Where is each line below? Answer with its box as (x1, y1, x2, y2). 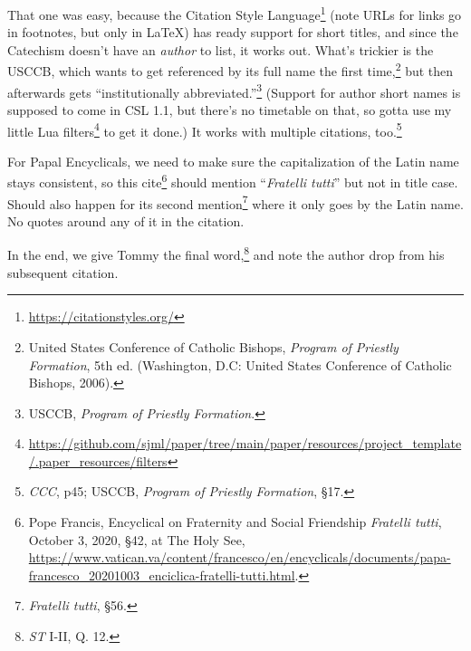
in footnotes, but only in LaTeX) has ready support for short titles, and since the (7, 23, 458, 42)
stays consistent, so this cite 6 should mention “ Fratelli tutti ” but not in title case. (7, 170, 458, 192)
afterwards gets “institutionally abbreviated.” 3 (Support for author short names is (7, 80, 461, 101)
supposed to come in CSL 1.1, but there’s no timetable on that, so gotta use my (7, 100, 452, 119)
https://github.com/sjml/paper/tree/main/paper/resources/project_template (28, 434, 462, 453)
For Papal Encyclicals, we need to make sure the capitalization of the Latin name (7, 151, 459, 170)
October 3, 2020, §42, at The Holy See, (28, 530, 245, 549)
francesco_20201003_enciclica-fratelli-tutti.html (28, 565, 295, 584)
